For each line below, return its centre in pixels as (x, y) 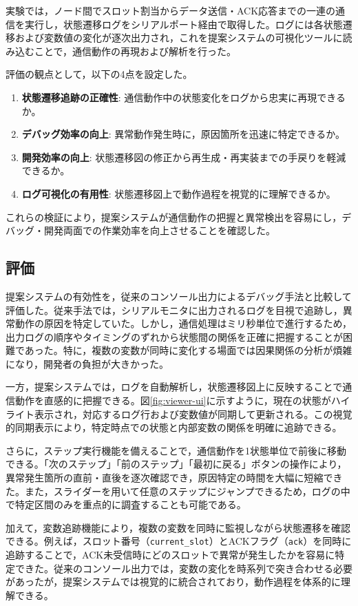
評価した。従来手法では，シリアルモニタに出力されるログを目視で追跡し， (174, 310)
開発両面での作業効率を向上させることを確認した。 (159, 230)
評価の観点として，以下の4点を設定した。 (99, 74)
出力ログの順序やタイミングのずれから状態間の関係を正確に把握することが (174, 336)
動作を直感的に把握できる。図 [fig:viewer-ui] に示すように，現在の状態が (173, 400)
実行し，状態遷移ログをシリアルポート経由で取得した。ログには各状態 (183, 24)
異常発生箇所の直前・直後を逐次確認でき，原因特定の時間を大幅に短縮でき (174, 478)
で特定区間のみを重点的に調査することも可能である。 (126, 504)
